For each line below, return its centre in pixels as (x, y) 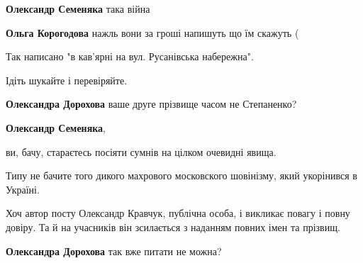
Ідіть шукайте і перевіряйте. (67, 80)
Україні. (23, 189)
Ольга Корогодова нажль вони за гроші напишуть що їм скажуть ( (152, 32)
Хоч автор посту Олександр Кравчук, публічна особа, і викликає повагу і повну (178, 213)
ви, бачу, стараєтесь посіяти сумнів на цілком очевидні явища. (141, 151)
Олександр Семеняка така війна (78, 9)
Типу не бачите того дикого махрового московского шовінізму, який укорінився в (181, 175)
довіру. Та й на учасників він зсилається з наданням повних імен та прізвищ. (173, 226)
